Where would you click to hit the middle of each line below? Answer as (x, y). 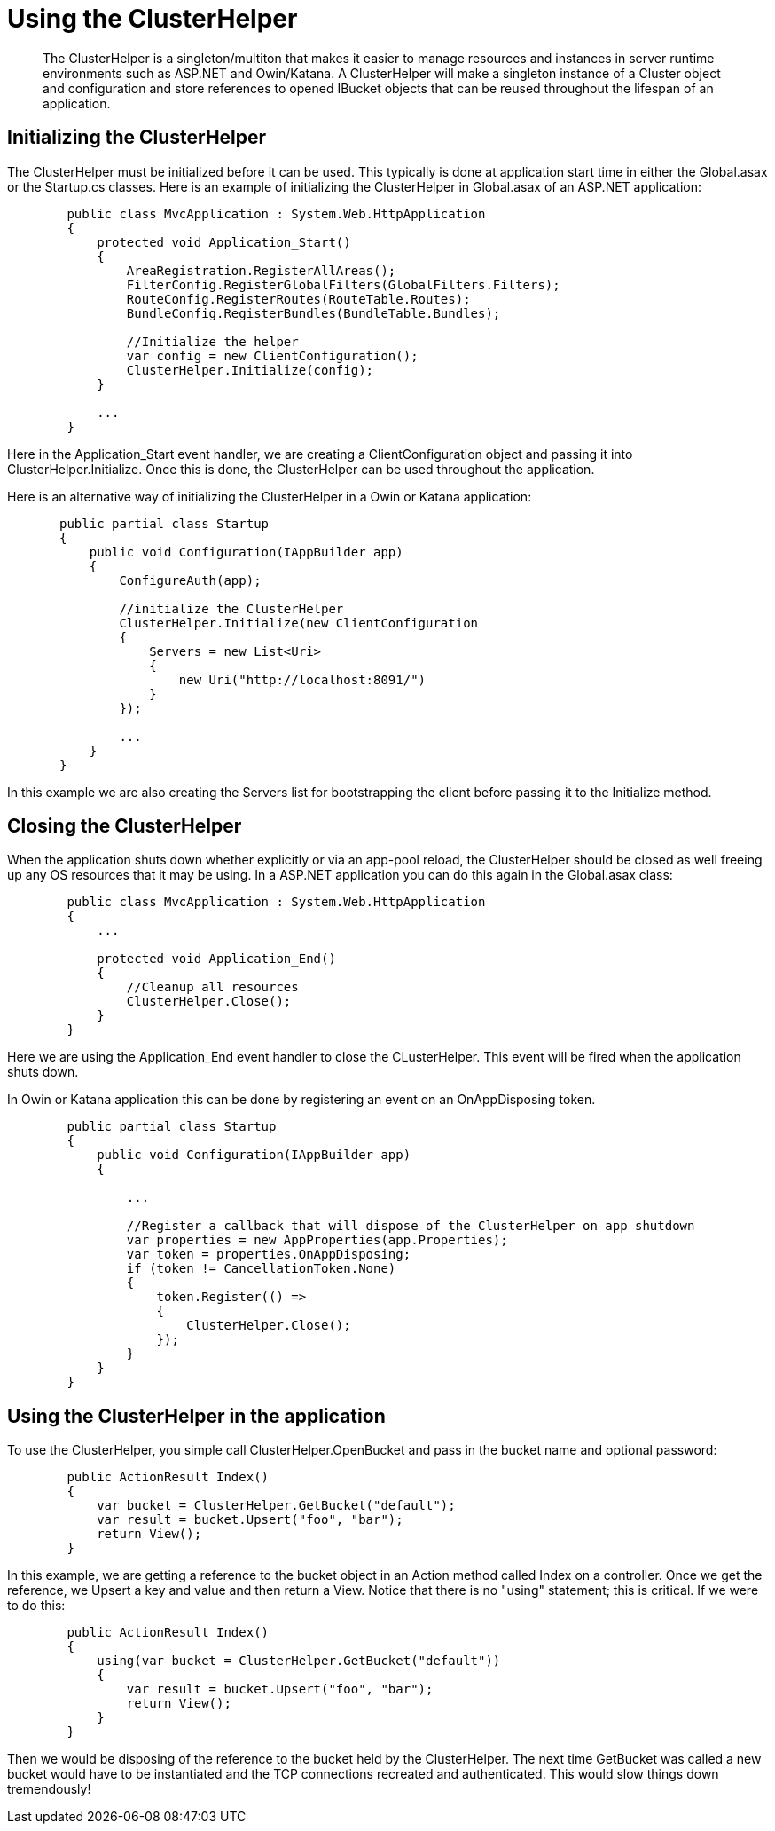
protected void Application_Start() (224, 242)
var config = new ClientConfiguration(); (272, 355)
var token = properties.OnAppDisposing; (269, 1255)
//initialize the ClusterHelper (231, 608)
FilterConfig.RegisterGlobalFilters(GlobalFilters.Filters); (343, 284)
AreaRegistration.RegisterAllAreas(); (261, 270)
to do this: (36, 1606)
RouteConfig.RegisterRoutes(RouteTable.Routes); (298, 299)
